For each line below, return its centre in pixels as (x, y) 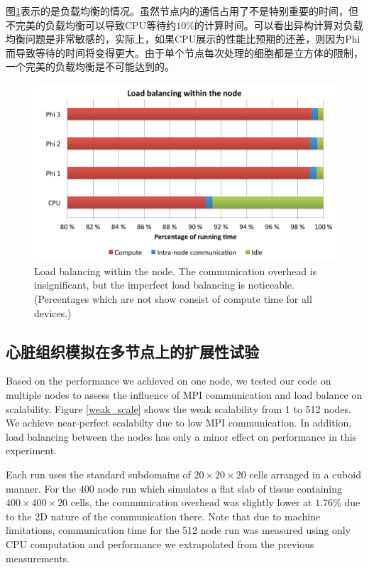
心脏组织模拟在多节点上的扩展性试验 (132, 351)
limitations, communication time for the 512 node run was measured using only (178, 530)
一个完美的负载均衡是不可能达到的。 (90, 66)
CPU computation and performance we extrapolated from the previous (160, 543)
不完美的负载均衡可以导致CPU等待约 (91, 25)
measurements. (38, 558)
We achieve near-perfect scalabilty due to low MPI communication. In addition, (179, 423)
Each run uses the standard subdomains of (98, 474)
